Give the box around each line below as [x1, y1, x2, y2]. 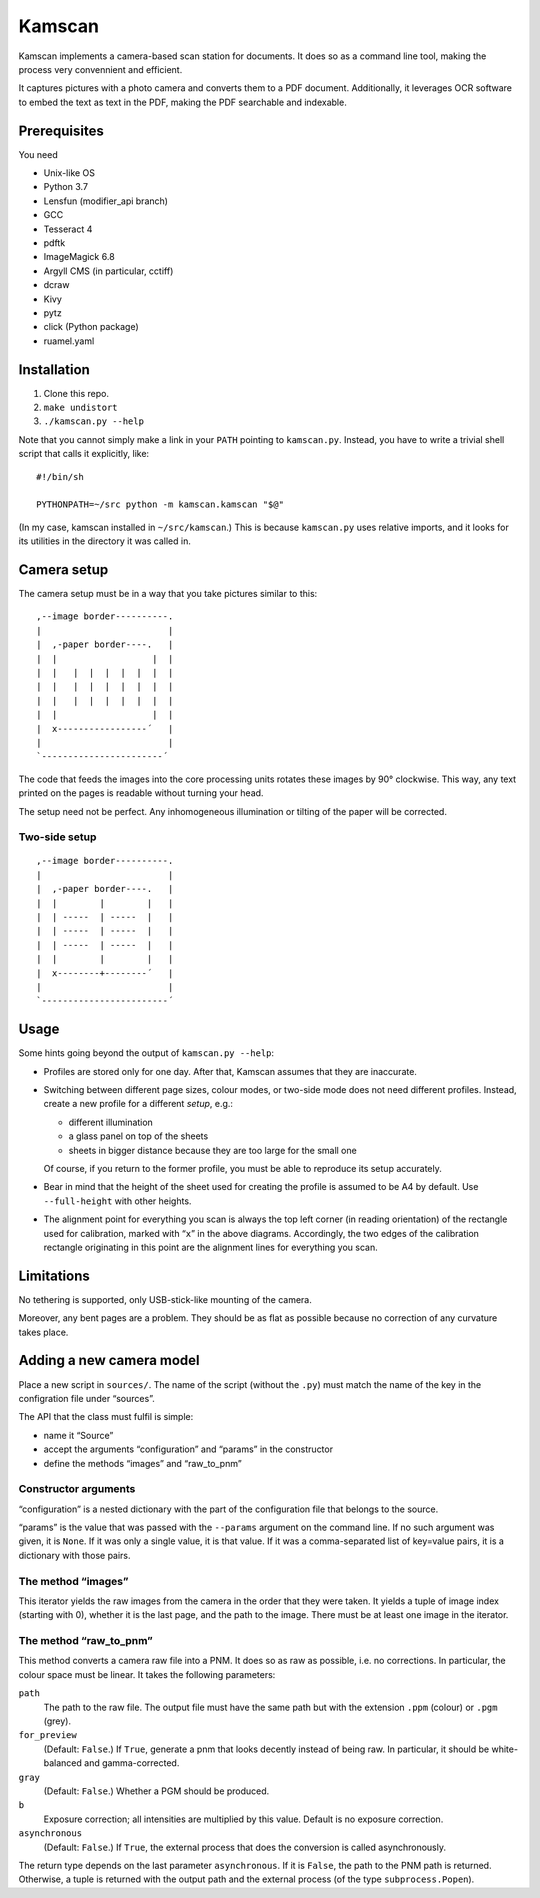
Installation [18, 361, 90, 378]
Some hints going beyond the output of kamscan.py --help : [18, 1047, 275, 1059]
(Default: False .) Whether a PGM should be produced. [43, 1785, 270, 1797]
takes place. [18, 1326, 69, 1338]
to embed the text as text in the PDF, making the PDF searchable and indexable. [18, 96, 347, 108]
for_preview [18, 1730, 77, 1741]
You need [18, 148, 59, 160]
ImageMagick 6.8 [43, 251, 115, 263]
